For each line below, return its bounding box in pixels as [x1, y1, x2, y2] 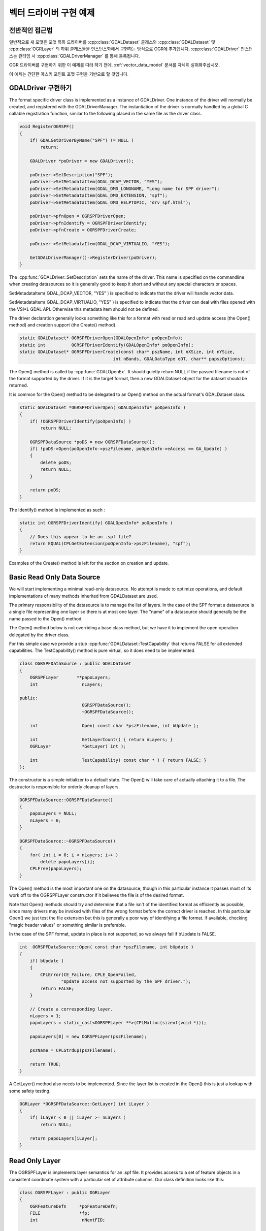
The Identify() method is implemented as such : [9, 507, 105, 513]
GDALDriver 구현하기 [9, 84, 72, 92]
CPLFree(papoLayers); [30, 866, 82, 872]
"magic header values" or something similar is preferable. [9, 922, 126, 928]
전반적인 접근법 [9, 26, 53, 34]
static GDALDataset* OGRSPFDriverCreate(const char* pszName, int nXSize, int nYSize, [19, 349, 235, 355]
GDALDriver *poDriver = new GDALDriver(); [30, 158, 134, 164]
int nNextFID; [30, 1217, 105, 1223]
